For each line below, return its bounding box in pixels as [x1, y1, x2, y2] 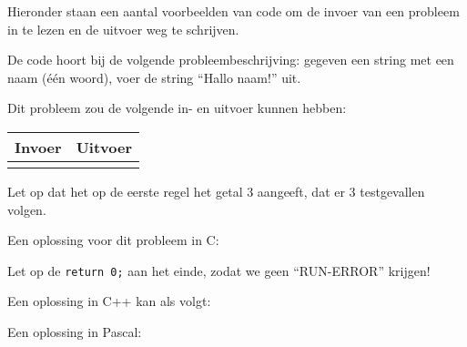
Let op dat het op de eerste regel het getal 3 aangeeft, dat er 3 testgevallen [7, 181, 425, 200]
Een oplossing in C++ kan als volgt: [7, 291, 211, 311]
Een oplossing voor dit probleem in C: [7, 230, 219, 250]
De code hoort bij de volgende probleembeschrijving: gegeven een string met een [7, 50, 454, 69]
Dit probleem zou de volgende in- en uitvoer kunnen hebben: [7, 98, 347, 117]
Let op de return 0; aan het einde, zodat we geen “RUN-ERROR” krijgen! [7, 260, 431, 280]
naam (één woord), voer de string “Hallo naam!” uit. [7, 67, 301, 87]
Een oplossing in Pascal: [7, 322, 142, 341]
